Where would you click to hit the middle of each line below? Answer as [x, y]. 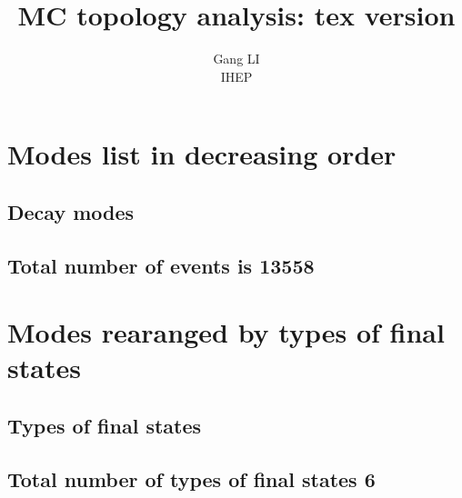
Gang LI [236, 59]
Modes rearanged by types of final [226, 332]
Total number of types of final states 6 [191, 478]
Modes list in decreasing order [202, 154]
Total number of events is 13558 [161, 265]
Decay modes [71, 211]
